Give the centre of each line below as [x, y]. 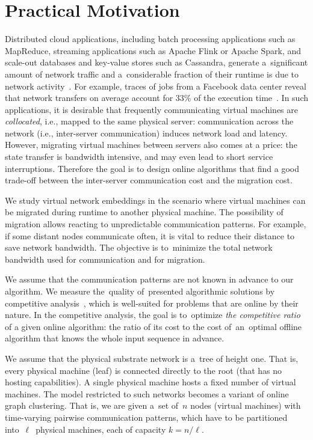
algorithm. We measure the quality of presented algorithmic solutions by [140, 291]
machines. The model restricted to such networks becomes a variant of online [147, 393]
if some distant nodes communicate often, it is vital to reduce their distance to [150, 235]
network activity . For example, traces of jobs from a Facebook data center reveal [156, 86]
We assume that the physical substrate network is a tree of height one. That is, [152, 358]
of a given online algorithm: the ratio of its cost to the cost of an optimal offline [153, 326]
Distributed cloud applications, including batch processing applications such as [150, 39]
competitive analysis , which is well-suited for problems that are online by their [152, 303]
